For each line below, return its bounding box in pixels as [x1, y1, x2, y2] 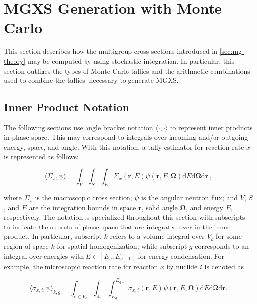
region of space [4, 241, 49, 251]
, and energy [186, 202, 223, 212]
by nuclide [166, 261, 198, 271]
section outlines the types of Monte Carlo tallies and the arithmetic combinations [4, 65, 250, 76]
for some [216, 231, 242, 241]
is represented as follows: [4, 151, 79, 161]
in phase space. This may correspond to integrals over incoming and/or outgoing [4, 132, 248, 142]
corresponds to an [195, 241, 249, 251]
